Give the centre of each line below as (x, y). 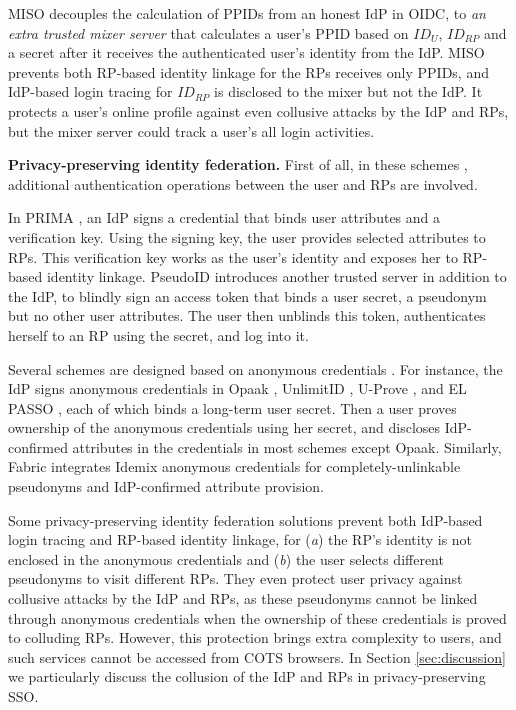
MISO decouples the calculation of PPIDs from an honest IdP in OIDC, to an (247, 13)
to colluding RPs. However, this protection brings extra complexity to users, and (255, 637)
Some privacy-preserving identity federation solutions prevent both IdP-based (245, 519)
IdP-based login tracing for (90, 91)
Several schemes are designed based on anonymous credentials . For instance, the (255, 368)
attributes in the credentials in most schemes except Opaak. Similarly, (287, 446)
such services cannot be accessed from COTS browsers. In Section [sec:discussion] (257, 656)
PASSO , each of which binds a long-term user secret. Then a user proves (232, 407)
